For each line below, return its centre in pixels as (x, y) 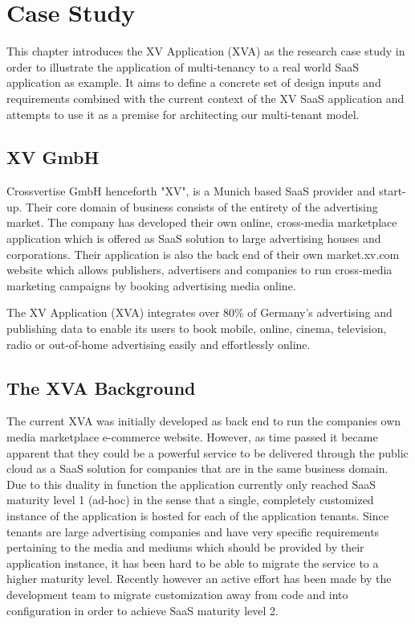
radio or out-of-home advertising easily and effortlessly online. (159, 344)
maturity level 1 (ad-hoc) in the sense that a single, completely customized (190, 500)
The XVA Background (101, 387)
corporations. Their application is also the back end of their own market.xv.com (203, 254)
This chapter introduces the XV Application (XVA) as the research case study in (206, 51)
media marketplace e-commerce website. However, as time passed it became (192, 437)
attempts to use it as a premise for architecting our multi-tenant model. (183, 114)
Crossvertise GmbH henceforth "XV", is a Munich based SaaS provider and (191, 191)
